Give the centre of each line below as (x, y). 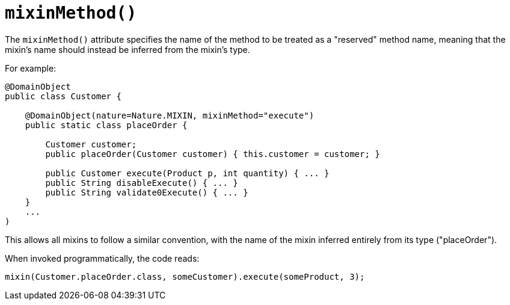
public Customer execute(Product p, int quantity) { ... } (187, 173)
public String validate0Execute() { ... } (147, 192)
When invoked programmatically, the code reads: (102, 258)
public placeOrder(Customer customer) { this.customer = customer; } (213, 154)
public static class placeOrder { (106, 125)
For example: (31, 68)
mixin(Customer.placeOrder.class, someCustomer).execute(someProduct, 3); (185, 276)
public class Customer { (63, 96)
